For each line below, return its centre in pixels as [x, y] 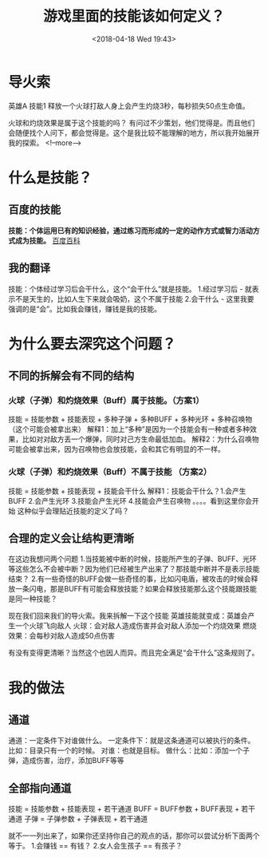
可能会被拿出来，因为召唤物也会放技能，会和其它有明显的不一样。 [116, 449]
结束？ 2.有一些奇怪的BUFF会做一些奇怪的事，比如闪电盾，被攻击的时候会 [130, 579]
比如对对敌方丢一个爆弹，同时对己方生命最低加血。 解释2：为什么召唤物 [140, 439]
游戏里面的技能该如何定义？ [134, 16]
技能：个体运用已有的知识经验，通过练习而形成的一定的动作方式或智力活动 [130, 230]
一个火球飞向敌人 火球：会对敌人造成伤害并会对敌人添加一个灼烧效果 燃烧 [136, 626]
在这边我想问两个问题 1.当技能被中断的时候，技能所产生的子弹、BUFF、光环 [132, 559]
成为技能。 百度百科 [47, 240]
